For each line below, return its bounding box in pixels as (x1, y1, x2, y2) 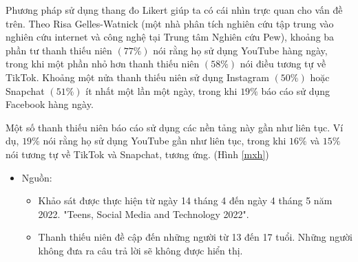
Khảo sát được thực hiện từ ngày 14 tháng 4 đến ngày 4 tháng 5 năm (38, 193, 333, 208)
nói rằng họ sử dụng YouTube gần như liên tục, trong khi (43, 133, 286, 148)
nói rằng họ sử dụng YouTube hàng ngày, (153, 43, 328, 57)
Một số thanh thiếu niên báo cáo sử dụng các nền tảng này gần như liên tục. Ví (6, 120, 344, 134)
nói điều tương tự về (240, 56, 326, 71)
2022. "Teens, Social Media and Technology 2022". (38, 206, 249, 221)
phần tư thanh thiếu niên (6, 43, 112, 57)
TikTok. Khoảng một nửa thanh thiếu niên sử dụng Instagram (6, 69, 269, 84)
